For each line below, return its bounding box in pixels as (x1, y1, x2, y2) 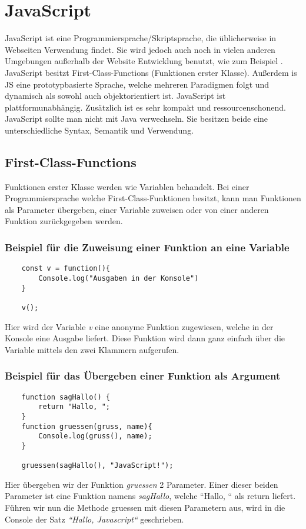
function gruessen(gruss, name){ (21, 422, 152, 431)
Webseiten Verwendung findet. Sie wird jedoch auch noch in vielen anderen (5, 43, 275, 55)
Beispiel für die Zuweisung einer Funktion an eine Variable (5, 239, 290, 254)
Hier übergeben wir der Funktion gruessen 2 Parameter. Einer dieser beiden (5, 478, 278, 490)
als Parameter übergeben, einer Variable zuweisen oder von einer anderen (5, 203, 269, 215)
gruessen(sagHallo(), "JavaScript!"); (21, 461, 174, 470)
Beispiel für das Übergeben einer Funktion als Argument (5, 368, 281, 383)
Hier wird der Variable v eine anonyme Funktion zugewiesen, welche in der (5, 320, 274, 332)
